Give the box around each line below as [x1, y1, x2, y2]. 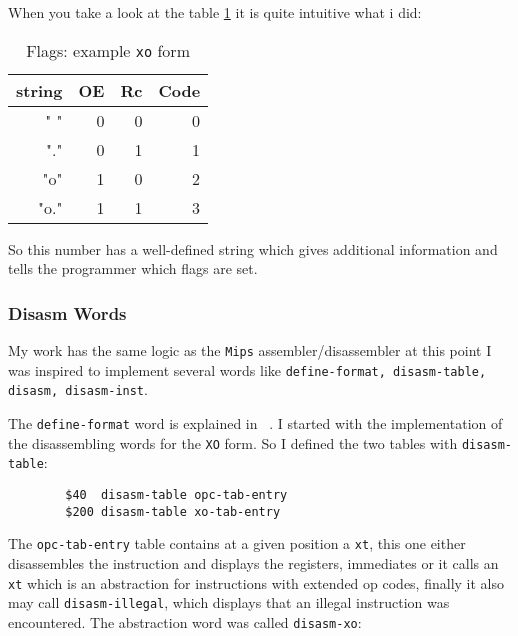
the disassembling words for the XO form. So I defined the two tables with [8, 432, 458, 453]
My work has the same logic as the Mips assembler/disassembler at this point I [8, 340, 492, 360]
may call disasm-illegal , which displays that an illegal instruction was [8, 592, 450, 613]
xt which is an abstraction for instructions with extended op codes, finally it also [8, 572, 504, 593]
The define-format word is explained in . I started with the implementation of [8, 412, 503, 433]
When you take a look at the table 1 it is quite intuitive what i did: [8, 2, 422, 22]
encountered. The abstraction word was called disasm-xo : [8, 611, 362, 632]
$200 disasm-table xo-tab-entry [65, 504, 281, 519]
